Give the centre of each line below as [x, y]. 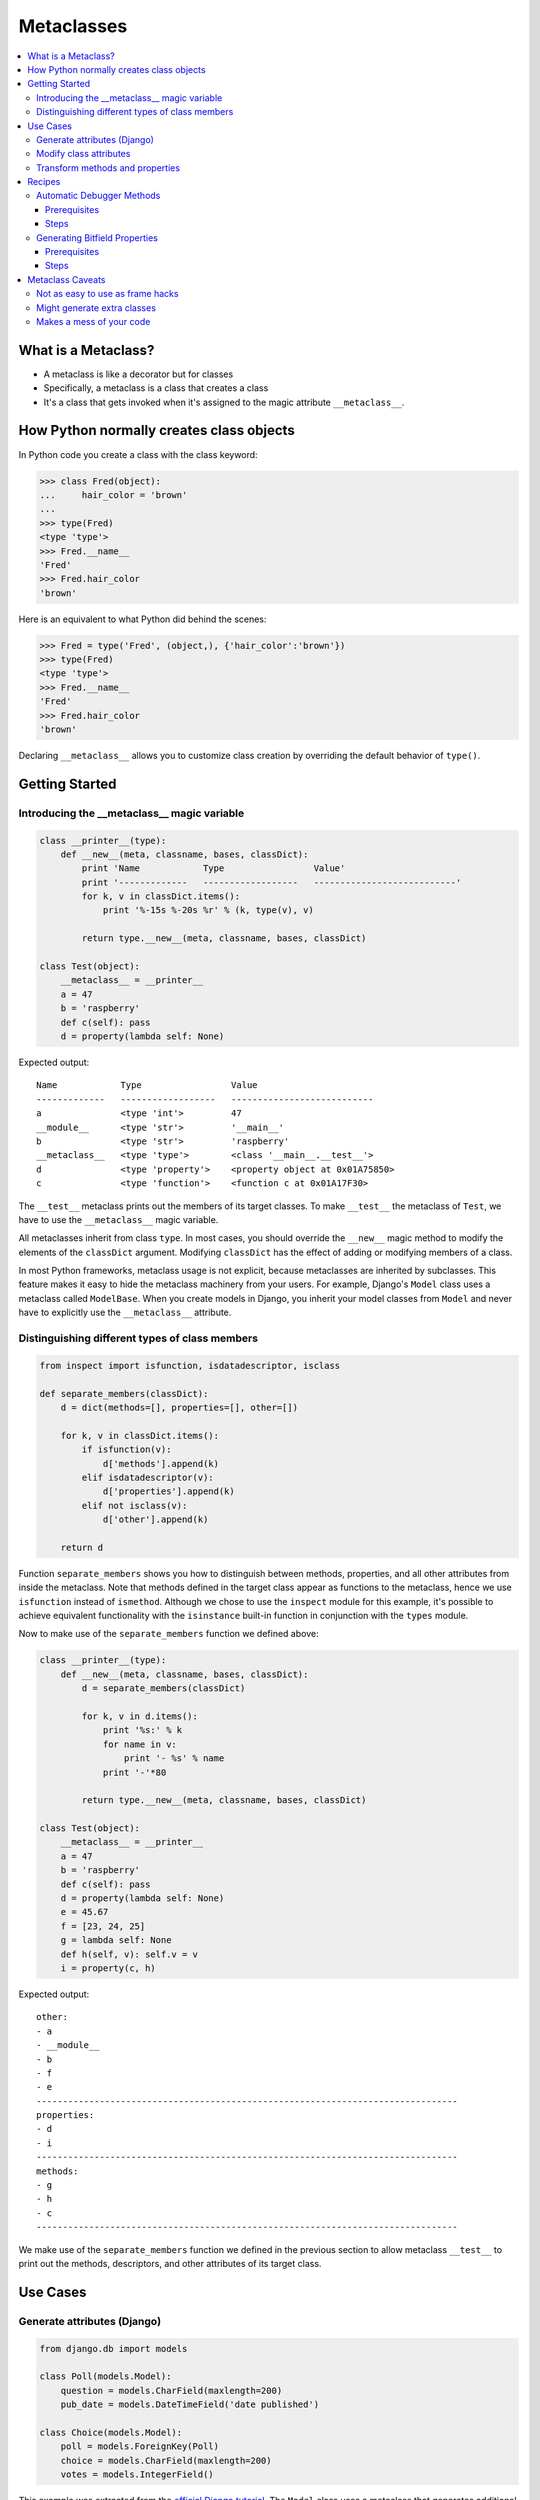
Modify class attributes [83, 154]
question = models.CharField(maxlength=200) [171, 2390]
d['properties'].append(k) [168, 1491]
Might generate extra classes [96, 307]
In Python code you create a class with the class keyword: [138, 454]
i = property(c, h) [108, 1968]
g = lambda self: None [116, 1940]
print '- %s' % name [174, 1758]
